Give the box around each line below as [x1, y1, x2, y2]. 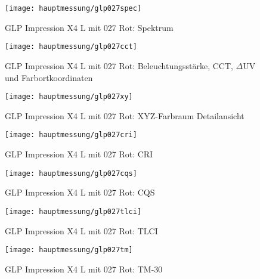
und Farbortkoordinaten [5, 71, 93, 83]
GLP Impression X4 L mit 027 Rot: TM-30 [5, 262, 163, 275]
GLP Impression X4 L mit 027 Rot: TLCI [5, 224, 158, 237]
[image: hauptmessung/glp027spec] [5, 4, 142, 13]
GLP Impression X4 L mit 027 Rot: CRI [5, 148, 153, 160]
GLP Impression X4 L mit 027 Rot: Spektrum [5, 21, 174, 33]
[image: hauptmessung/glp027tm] [5, 246, 133, 255]
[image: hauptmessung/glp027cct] [5, 42, 137, 51]
